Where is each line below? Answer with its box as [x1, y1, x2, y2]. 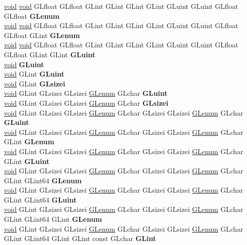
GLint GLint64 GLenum [4, 175, 82, 185]
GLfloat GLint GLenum [4, 30, 80, 40]
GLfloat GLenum [4, 10, 60, 21]
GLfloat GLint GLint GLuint [4, 49, 96, 59]
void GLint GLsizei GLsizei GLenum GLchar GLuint [4, 88, 168, 98]
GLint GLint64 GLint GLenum [4, 214, 102, 224]
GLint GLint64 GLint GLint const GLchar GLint [4, 233, 156, 244]
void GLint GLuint [4, 69, 64, 79]
